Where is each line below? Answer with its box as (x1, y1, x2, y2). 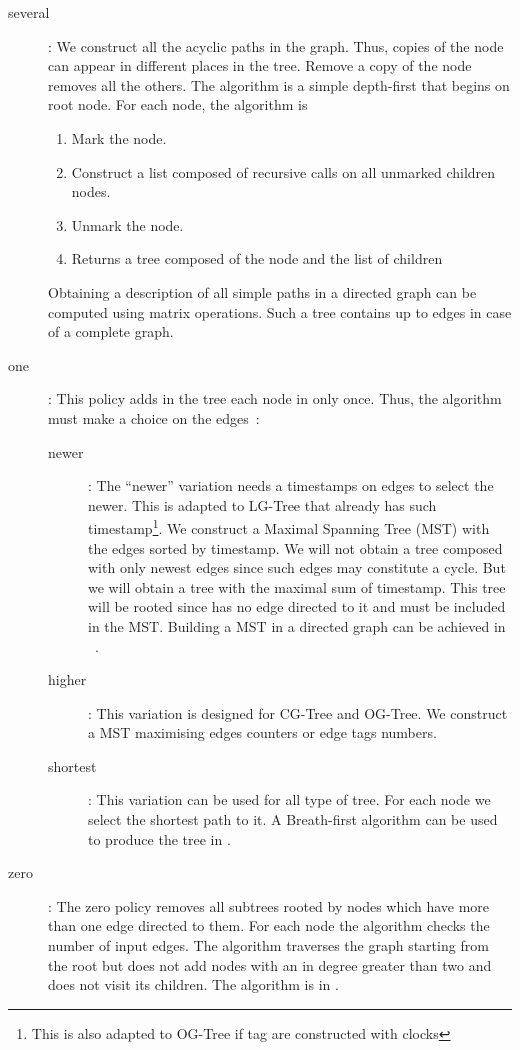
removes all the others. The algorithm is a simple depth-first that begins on (48, 74, 510, 95)
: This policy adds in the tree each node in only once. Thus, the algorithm (48, 388, 502, 409)
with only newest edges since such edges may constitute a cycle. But (88, 557, 506, 578)
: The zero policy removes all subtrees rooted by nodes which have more (48, 895, 490, 916)
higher (48, 669, 87, 690)
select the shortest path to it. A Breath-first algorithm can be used (88, 809, 498, 830)
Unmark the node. (71, 214, 184, 235)
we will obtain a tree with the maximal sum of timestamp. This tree (88, 576, 506, 597)
